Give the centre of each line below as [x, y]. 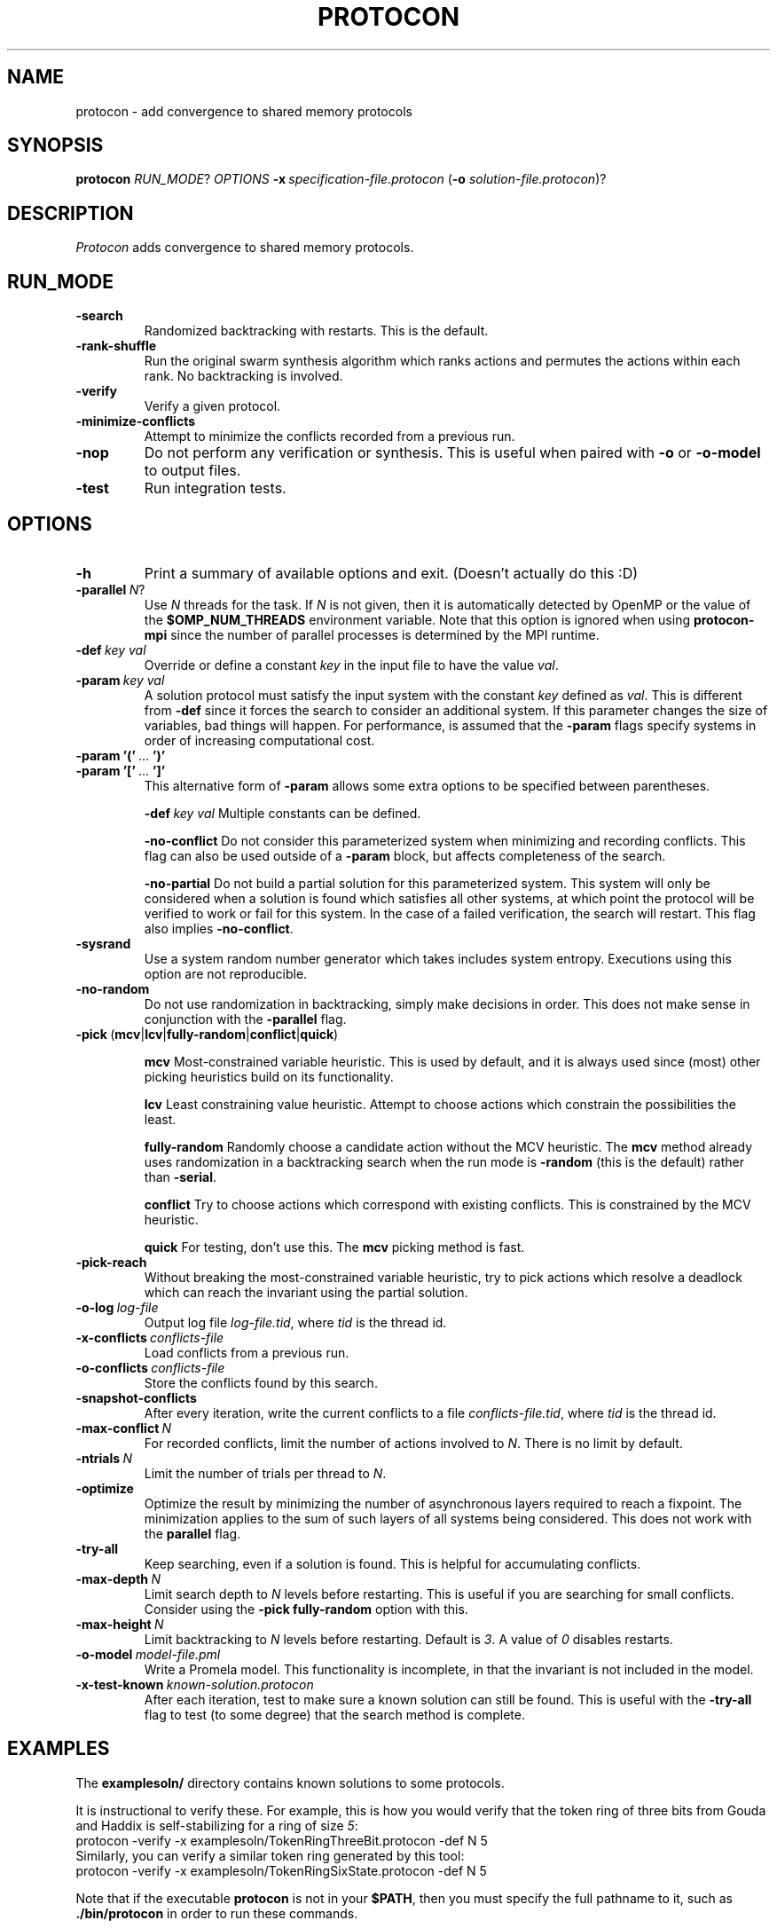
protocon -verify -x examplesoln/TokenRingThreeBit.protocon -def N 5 [282, 1840]
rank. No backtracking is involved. [243, 376]
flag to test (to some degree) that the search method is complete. [334, 1714]
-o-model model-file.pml [148, 1654]
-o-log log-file [117, 1307]
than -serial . [180, 1176]
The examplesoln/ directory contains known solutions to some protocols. [290, 1782]
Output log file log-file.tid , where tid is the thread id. [295, 1322]
